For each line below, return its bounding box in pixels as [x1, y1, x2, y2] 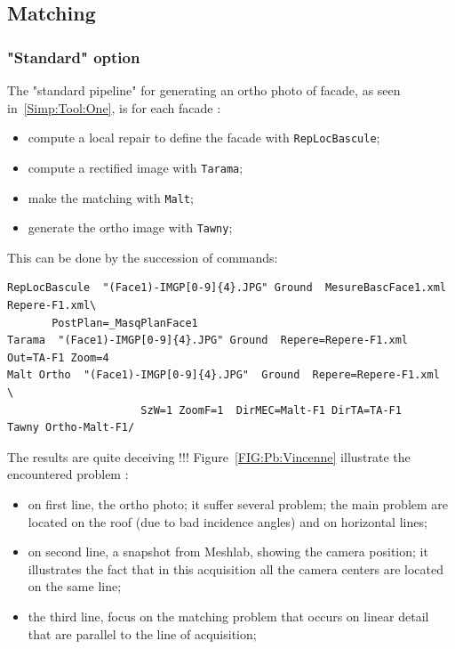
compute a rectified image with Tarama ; [28, 158, 243, 176]
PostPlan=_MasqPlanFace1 [52, 316, 198, 329]
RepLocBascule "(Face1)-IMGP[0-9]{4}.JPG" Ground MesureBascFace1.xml [7, 281, 446, 295]
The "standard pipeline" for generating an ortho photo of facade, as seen [7, 81, 401, 99]
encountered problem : [7, 465, 129, 483]
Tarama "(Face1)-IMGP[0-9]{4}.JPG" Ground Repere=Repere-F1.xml [7, 334, 409, 347]
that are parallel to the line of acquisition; [28, 624, 257, 643]
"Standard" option [7, 45, 140, 68]
